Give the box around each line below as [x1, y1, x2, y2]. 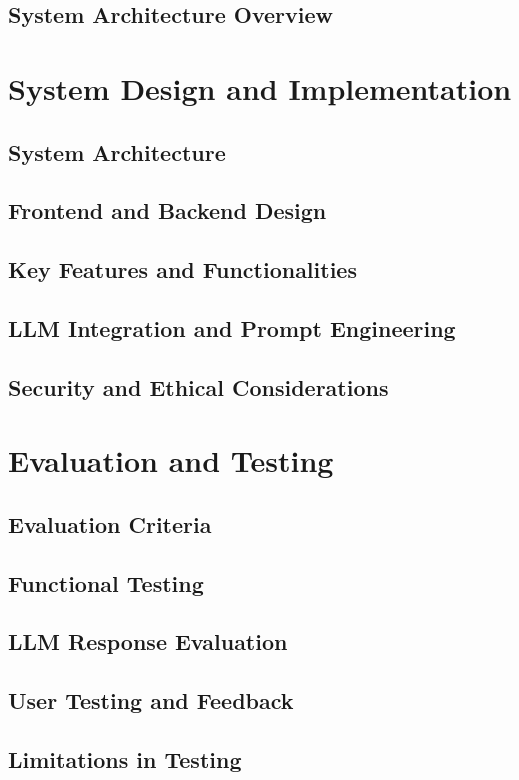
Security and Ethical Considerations [8, 371, 389, 402]
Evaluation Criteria [8, 508, 212, 539]
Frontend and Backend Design [8, 195, 327, 226]
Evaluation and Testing [8, 440, 334, 481]
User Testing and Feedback [8, 685, 294, 716]
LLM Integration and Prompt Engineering [8, 312, 456, 343]
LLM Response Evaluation [8, 626, 288, 657]
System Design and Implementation [8, 67, 512, 108]
